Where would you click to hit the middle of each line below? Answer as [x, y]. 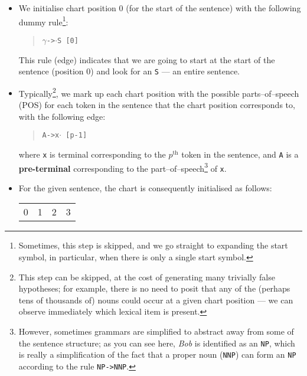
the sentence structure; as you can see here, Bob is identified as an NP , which [157, 343]
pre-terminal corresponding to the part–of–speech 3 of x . [123, 167]
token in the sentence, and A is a [240, 154]
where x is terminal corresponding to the [92, 154]
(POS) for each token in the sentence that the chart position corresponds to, [157, 104]
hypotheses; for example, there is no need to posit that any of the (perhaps [154, 288]
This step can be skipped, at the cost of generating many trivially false [147, 277]
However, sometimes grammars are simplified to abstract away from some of [156, 331]
